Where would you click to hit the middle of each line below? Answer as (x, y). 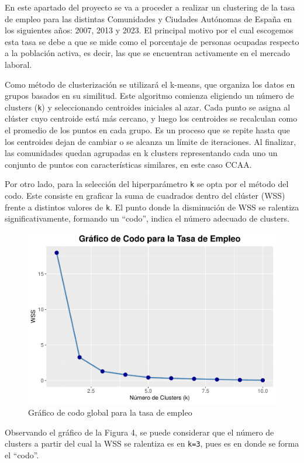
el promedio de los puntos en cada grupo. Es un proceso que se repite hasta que (148, 130)
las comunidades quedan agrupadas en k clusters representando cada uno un (141, 153)
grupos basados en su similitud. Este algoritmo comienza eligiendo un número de (149, 96)
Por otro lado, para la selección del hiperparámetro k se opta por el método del (147, 184)
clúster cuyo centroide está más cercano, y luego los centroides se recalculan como (151, 118)
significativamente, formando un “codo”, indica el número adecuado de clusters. (147, 218)
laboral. (18, 64)
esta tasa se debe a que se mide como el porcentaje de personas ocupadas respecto (152, 41)
